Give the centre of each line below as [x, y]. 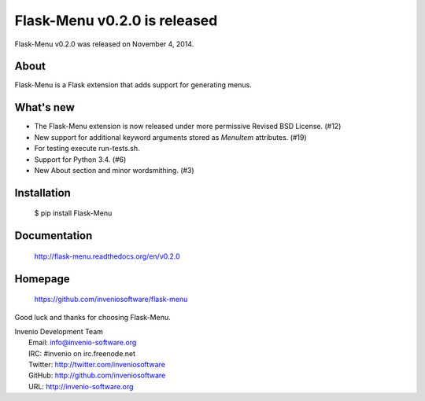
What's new [44, 107]
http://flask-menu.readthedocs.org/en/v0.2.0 [107, 256]
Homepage [42, 279]
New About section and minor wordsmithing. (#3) [114, 170]
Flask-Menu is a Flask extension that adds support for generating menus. [133, 85]
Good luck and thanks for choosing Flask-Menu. [92, 317]
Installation [42, 193]
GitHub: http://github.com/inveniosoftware [97, 375]
